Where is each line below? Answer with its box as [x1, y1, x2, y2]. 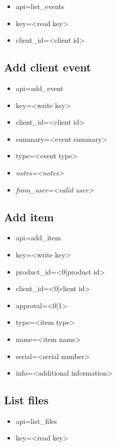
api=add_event [15, 82, 63, 93]
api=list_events [15, 1, 64, 11]
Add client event [4, 59, 91, 75]
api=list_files [15, 415, 57, 426]
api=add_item [15, 232, 61, 243]
